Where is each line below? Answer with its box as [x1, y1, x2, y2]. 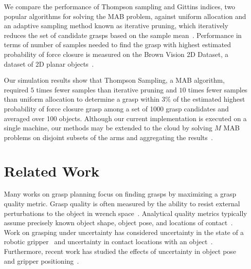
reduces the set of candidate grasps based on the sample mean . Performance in [4, 30, 242, 40]
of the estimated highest [173, 94, 245, 104]
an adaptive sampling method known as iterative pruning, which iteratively [4, 20, 229, 31]
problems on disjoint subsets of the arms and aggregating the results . [4, 132, 213, 142]
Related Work [4, 161, 100, 180]
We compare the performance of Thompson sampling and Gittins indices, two [4, 1, 235, 11]
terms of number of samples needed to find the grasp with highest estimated [4, 39, 231, 50]
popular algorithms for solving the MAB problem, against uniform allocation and [4, 11, 246, 21]
